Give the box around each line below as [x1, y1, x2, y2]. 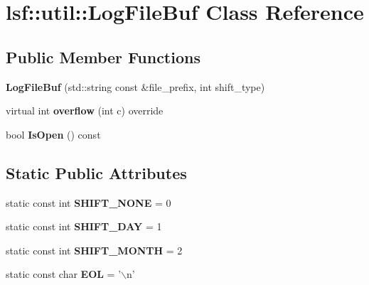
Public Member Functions [6, 45, 200, 68]
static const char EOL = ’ [6, 267, 122, 281]
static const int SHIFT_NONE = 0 [6, 195, 171, 210]
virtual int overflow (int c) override [6, 103, 164, 118]
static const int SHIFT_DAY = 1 [6, 219, 162, 234]
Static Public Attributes [6, 161, 187, 183]
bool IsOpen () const [6, 127, 101, 141]
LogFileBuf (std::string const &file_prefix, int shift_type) [6, 79, 265, 94]
